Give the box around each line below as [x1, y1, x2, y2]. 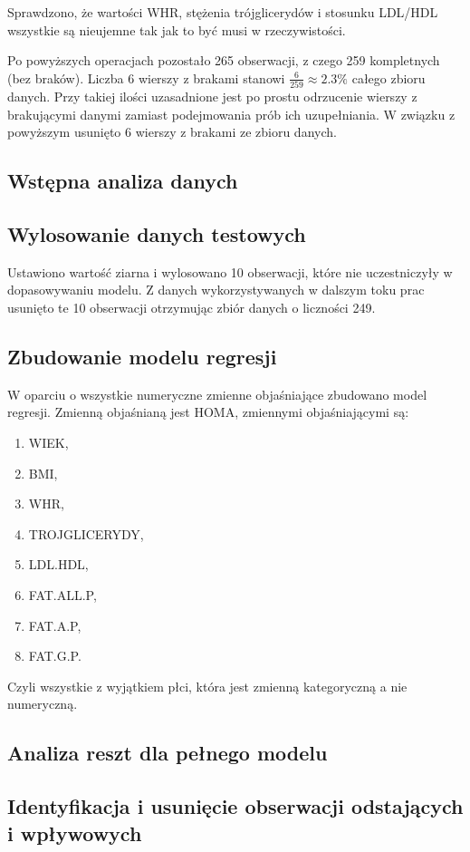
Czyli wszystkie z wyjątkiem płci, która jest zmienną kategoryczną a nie [7, 676, 408, 695]
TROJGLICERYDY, [28, 524, 144, 543]
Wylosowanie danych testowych [7, 220, 306, 248]
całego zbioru [351, 68, 426, 87]
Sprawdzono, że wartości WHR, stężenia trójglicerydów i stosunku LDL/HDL [7, 3, 438, 21]
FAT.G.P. [28, 646, 82, 665]
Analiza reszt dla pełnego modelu [7, 739, 328, 767]
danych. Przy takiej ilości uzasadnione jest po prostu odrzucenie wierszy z [7, 87, 417, 106]
